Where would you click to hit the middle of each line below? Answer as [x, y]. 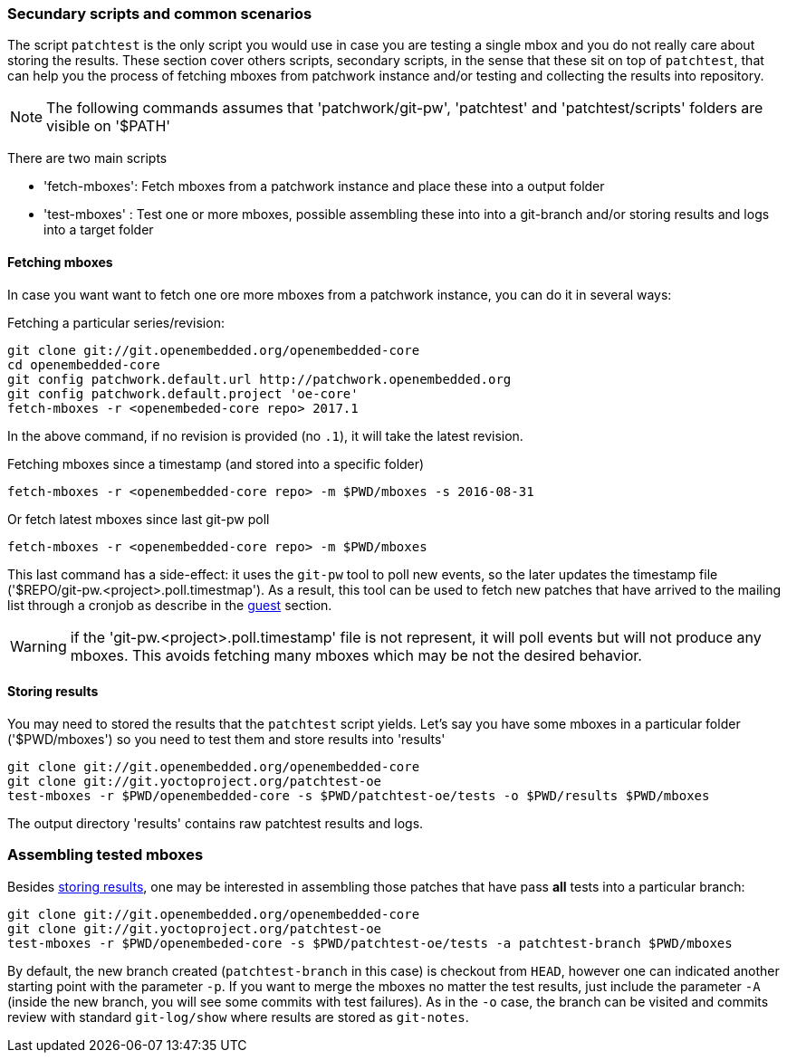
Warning [38, 646]
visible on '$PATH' [109, 126]
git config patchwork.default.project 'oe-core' [183, 393]
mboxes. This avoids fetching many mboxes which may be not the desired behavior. [356, 655]
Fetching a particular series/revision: [116, 322]
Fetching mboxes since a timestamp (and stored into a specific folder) [216, 463]
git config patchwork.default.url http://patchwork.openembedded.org [259, 379]
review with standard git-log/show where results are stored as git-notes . [238, 1017]
